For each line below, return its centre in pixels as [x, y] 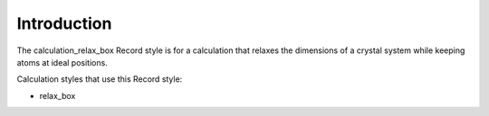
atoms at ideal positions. [62, 62]
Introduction [64, 23]
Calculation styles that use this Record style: [100, 79]
